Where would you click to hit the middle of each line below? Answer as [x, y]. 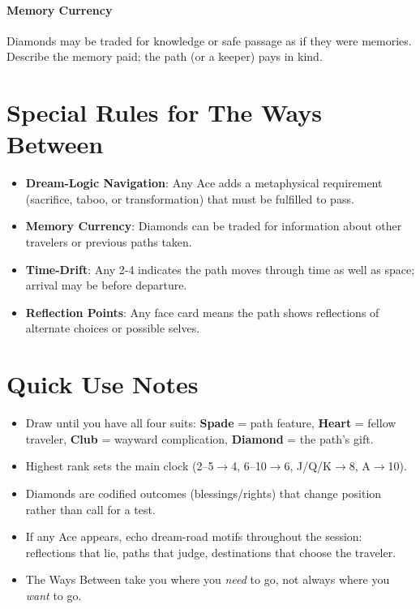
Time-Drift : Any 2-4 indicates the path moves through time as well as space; [220, 269]
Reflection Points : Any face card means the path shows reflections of [202, 312]
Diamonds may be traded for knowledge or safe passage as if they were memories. [209, 40]
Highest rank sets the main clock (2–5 [120, 466]
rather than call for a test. [90, 509]
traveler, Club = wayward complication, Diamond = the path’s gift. [199, 438]
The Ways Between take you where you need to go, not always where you [208, 579]
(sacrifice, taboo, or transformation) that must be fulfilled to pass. [190, 198]
